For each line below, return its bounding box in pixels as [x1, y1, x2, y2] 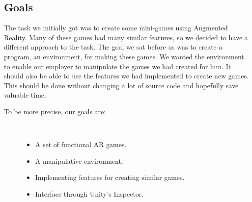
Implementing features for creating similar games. [35, 172, 185, 182]
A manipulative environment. [35, 155, 123, 166]
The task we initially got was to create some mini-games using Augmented [4, 23, 228, 33]
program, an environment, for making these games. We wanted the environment [4, 51, 244, 61]
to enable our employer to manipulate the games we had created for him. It [4, 61, 231, 71]
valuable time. [4, 90, 46, 100]
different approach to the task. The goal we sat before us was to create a [4, 42, 223, 52]
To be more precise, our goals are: [4, 106, 106, 116]
